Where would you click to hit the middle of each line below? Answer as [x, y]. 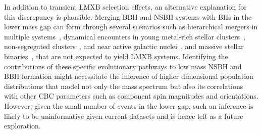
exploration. [22, 126]
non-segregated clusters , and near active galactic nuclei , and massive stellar [124, 46]
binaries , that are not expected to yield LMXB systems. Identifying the [116, 56]
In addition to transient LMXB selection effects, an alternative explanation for [125, 7]
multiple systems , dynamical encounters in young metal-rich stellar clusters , [125, 36]
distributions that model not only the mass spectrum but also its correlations [124, 86]
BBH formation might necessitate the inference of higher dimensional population [129, 76]
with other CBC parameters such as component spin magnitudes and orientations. [131, 96]
